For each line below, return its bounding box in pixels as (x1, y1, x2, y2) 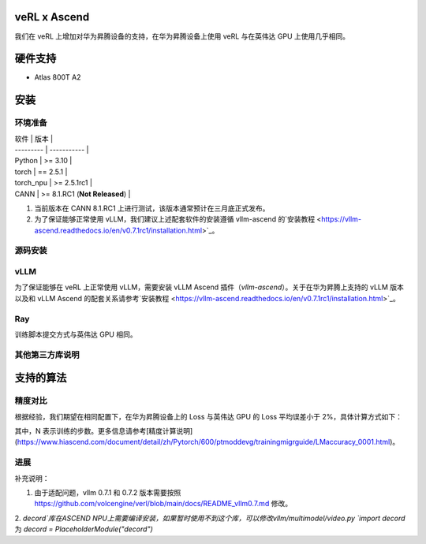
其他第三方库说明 (14, 349, 80, 360)
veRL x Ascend (14, 10, 90, 24)
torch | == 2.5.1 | (14, 166, 68, 177)
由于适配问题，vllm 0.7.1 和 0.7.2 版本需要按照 (34, 487, 181, 497)
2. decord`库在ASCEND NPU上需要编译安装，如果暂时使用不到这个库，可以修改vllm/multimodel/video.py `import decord (14, 513, 405, 523)
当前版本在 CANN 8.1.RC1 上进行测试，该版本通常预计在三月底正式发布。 (34, 203, 270, 213)
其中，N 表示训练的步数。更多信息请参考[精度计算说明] (14, 427, 193, 436)
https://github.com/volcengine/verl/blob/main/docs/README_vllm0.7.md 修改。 (34, 499, 292, 509)
